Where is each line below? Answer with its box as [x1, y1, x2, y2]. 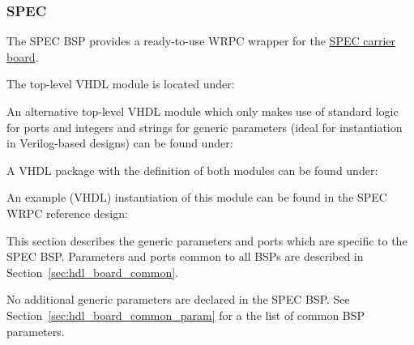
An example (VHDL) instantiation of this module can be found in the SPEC [6, 189, 387, 206]
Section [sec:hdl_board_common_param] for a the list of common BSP [6, 306, 365, 323]
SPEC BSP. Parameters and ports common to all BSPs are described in [6, 248, 364, 265]
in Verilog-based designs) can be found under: [6, 134, 233, 151]
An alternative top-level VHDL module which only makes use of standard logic [6, 103, 399, 119]
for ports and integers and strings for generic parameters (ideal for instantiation [6, 118, 403, 135]
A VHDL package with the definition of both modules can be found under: [6, 161, 378, 178]
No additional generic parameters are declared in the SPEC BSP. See [6, 291, 350, 308]
